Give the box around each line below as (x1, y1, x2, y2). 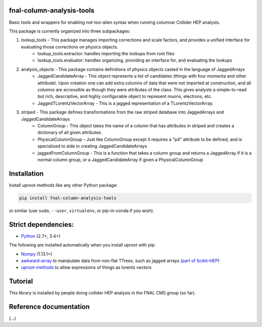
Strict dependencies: (9, 220, 74, 229)
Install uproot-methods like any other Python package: (9, 182, 118, 188)
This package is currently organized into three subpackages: (9, 28, 131, 34)
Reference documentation (9, 303, 90, 311)
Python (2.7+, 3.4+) (21, 233, 61, 239)
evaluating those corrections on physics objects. (21, 44, 118, 49)
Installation (9, 169, 44, 178)
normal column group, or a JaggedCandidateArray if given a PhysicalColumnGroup (37, 157, 203, 163)
